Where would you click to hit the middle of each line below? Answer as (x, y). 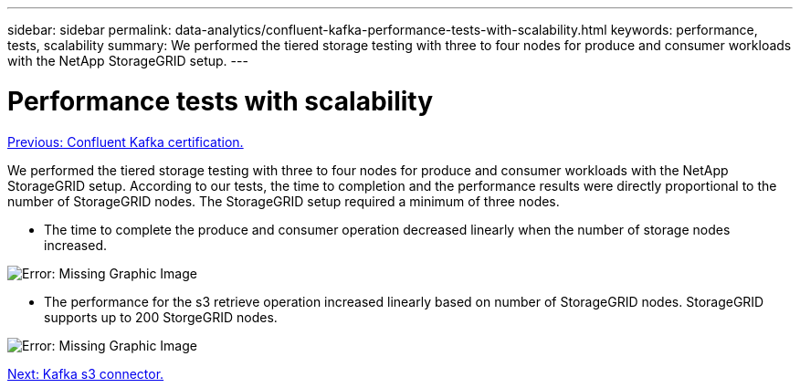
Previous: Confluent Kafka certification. (126, 142)
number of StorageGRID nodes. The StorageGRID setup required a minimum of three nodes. (284, 201)
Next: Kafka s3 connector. (86, 373)
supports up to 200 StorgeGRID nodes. (161, 317)
